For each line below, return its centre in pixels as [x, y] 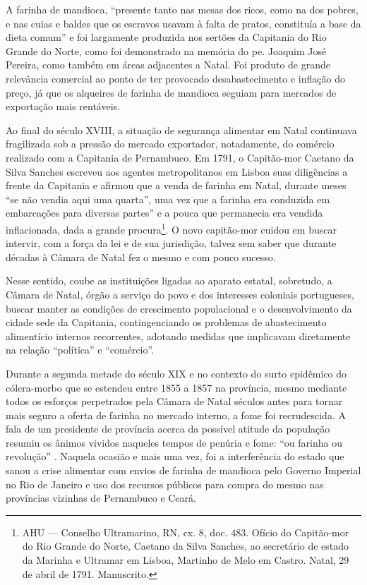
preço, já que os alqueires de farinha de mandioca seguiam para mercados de [171, 92]
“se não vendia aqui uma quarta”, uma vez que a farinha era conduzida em [168, 199]
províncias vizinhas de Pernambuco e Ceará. [101, 498]
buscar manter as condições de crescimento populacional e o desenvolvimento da [179, 308]
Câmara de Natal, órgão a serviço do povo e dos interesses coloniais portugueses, [180, 294]
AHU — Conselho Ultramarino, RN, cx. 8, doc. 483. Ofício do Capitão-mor [186, 532]
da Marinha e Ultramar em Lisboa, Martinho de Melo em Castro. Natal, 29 [186, 560]
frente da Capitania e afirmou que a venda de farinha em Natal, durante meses [176, 185]
